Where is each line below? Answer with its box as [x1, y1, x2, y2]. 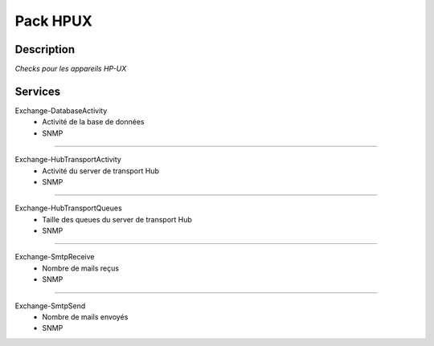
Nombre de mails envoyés [42, 312, 129, 322]
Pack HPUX [14, 12, 92, 30]
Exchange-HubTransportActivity [14, 155, 122, 165]
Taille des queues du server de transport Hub [42, 214, 193, 224]
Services [14, 84, 61, 98]
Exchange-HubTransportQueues [14, 203, 122, 213]
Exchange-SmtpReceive [14, 252, 96, 262]
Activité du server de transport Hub [42, 165, 160, 176]
